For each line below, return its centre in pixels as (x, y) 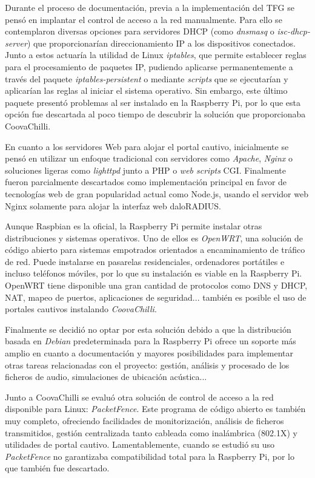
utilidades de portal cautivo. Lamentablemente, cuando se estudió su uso (140, 444)
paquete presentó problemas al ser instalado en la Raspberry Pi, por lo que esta (153, 102)
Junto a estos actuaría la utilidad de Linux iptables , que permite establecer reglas (156, 55)
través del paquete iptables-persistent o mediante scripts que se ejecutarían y (147, 78)
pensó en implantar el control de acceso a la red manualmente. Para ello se (144, 19)
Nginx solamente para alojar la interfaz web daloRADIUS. (113, 205)
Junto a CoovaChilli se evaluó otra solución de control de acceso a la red (139, 397)
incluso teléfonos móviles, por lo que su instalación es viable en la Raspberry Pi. (154, 273)
